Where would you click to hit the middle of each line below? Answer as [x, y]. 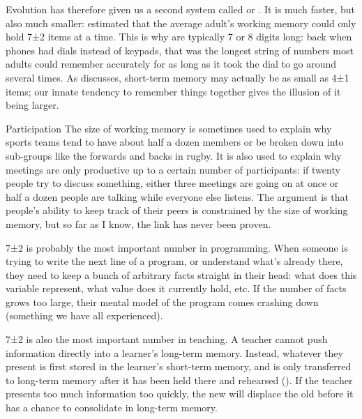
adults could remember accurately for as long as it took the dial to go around [171, 64]
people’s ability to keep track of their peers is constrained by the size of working [177, 210]
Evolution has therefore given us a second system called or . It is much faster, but [180, 9]
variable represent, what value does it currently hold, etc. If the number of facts [176, 288]
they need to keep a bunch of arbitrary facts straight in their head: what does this [181, 274]
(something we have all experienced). [84, 315]
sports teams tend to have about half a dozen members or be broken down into [175, 142]
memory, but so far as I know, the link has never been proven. [138, 223]
